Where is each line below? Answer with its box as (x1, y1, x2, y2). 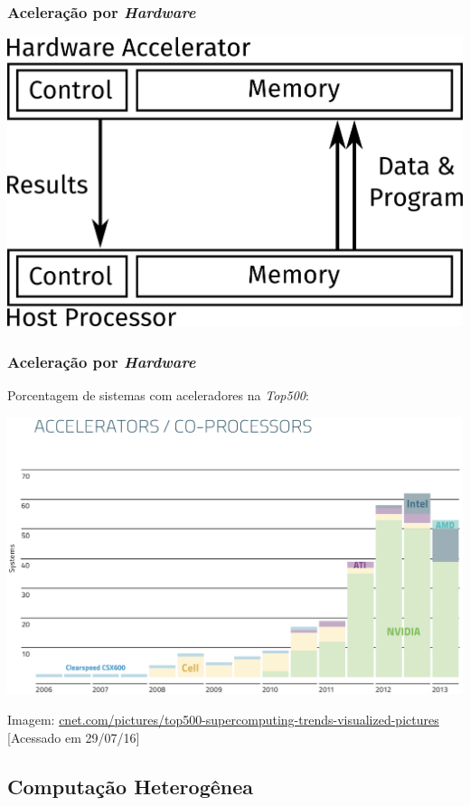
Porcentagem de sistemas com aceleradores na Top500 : (7, 386, 309, 405)
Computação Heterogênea (7, 772, 254, 800)
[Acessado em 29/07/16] (7, 727, 140, 746)
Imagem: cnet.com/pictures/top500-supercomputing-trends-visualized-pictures (7, 710, 439, 729)
